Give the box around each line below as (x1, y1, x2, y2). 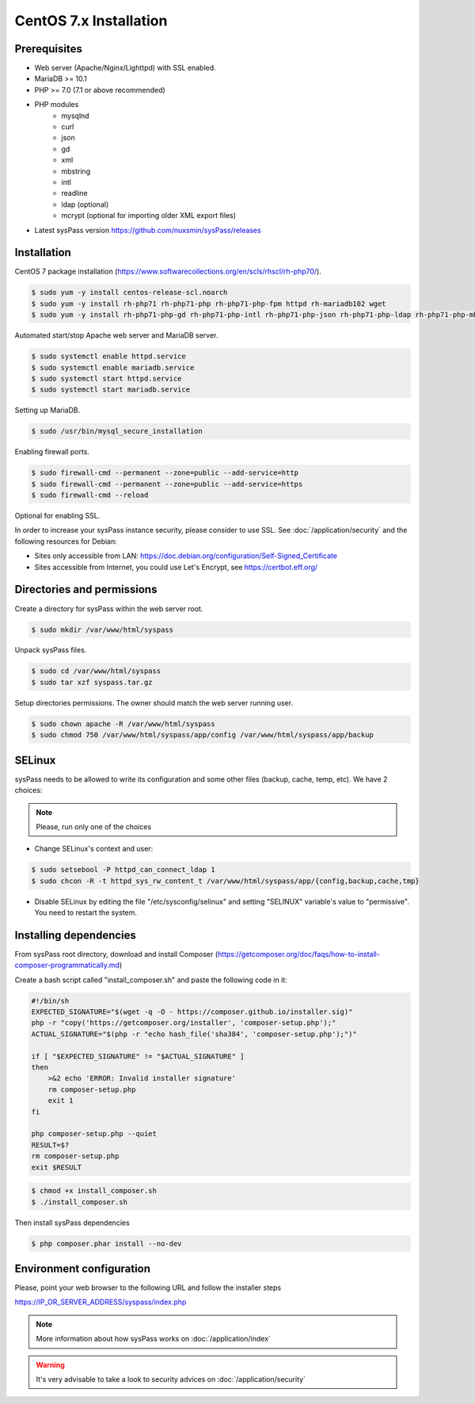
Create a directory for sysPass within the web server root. (14, 603, 203, 614)
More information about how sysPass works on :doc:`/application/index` (36, 1334, 271, 1344)
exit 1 (47, 1096, 74, 1105)
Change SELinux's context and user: (34, 844, 154, 854)
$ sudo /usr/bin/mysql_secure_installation (31, 427, 203, 436)
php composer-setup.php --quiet (31, 1130, 158, 1138)
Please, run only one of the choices (36, 821, 152, 832)
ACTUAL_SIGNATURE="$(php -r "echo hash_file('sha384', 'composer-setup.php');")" (31, 1029, 358, 1039)
